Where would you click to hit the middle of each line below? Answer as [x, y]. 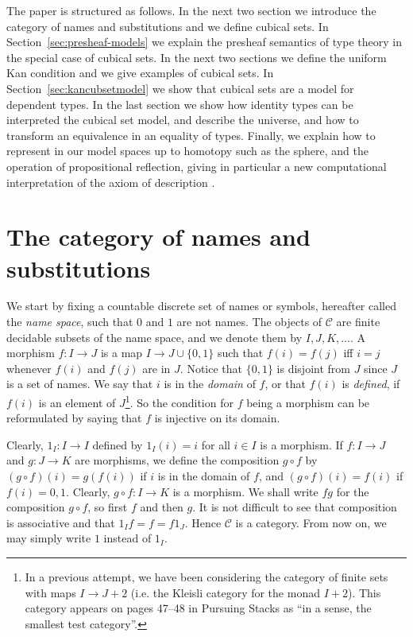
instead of [127, 538]
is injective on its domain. [217, 418]
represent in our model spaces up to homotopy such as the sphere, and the [187, 151]
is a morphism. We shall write [245, 491]
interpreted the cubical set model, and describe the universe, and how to [183, 120]
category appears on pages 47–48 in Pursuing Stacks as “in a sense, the [198, 608]
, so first [108, 507]
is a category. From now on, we [311, 522]
